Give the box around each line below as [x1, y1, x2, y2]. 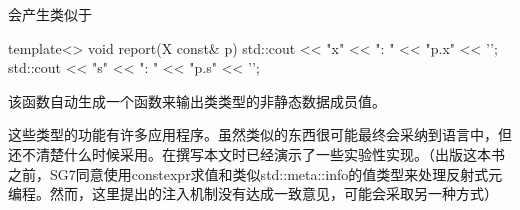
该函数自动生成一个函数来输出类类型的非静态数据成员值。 [8, 90, 386, 111]
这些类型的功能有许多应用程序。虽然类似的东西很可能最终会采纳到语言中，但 [8, 124, 512, 145]
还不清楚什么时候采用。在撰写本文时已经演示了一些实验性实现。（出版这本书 [8, 143, 505, 164]
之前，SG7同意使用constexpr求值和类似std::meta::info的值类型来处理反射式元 [8, 163, 503, 184]
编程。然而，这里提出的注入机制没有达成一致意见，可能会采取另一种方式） [8, 183, 498, 204]
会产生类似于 [8, 4, 92, 24]
